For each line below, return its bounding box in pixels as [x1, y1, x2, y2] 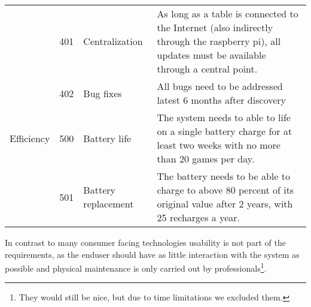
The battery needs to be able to [157, 169, 290, 183]
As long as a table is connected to [157, 7, 298, 20]
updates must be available [157, 48, 266, 62]
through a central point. [157, 62, 258, 76]
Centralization [83, 34, 143, 48]
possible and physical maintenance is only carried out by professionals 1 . [5, 260, 267, 274]
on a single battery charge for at [157, 124, 292, 138]
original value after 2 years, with [157, 197, 293, 210]
